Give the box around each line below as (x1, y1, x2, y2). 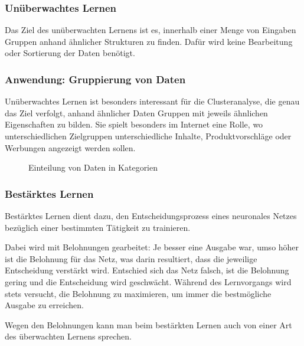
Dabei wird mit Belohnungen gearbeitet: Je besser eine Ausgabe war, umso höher (5, 241, 299, 253)
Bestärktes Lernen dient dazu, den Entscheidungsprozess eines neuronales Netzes (5, 210, 297, 221)
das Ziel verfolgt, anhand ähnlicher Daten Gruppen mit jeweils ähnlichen (5, 106, 268, 119)
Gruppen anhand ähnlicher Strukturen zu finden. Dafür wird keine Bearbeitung (5, 35, 293, 47)
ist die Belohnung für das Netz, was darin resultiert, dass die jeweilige (5, 252, 257, 265)
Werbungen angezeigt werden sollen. (5, 141, 136, 154)
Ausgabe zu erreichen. (5, 299, 84, 311)
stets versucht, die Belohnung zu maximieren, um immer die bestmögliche (5, 287, 272, 299)
